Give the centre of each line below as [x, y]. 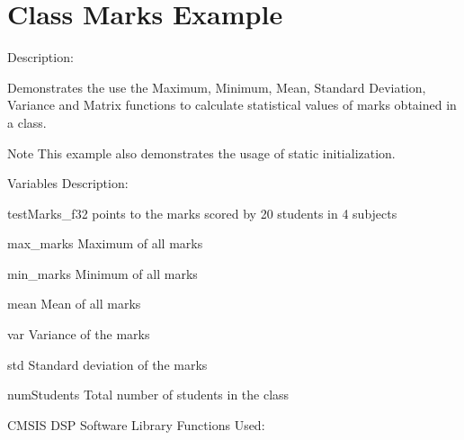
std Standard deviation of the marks [107, 364]
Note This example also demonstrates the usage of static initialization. [201, 153]
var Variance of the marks [79, 334]
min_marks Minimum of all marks [103, 273]
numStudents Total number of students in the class [148, 395]
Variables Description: [68, 183]
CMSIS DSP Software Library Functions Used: [136, 424]
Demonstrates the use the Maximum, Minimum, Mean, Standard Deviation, [217, 87]
